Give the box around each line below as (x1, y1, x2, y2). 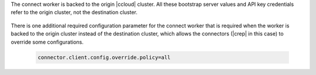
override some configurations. (11, 38, 84, 45)
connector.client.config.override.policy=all (37, 54, 171, 60)
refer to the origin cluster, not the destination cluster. (11, 9, 138, 16)
